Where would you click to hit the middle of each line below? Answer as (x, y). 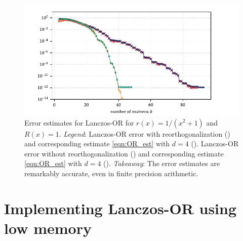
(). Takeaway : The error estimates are (162, 163)
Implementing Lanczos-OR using (120, 208)
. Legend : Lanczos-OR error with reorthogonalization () (145, 133)
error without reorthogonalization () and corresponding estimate (124, 153)
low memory (48, 228)
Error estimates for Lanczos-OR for (79, 122)
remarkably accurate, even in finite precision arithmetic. (111, 173)
